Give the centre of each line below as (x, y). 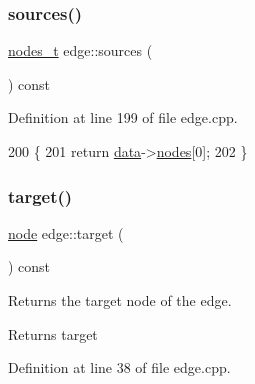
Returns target (53, 333)
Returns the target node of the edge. (120, 300)
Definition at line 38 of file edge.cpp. (119, 367)
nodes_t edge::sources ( (80, 50)
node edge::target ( (66, 232)
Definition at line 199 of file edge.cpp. (123, 117)
